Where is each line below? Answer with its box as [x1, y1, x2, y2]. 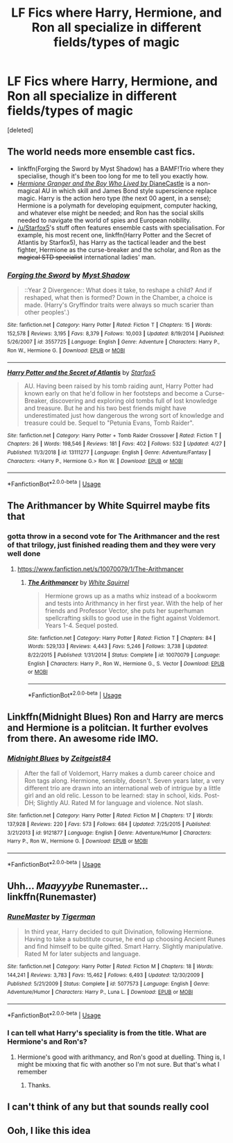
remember [17, 1067, 47, 1076]
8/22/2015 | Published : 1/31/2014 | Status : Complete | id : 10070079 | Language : [27, 651, 221, 659]
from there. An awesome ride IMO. [7, 732, 159, 744]
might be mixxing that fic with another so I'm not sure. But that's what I [17, 1060, 220, 1068]
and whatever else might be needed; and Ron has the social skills [17, 208, 205, 217]
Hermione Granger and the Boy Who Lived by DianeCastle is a [17, 179, 196, 187]
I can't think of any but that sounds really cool [7, 1101, 209, 1113]
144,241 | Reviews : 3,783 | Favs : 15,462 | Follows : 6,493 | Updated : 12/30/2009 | [7, 972, 204, 979]
